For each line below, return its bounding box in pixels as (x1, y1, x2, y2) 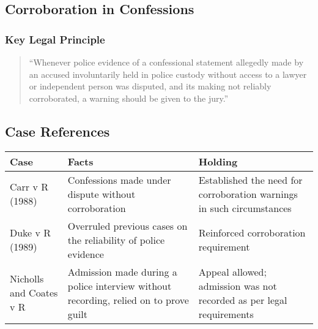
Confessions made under (67, 172, 171, 187)
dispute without (67, 186, 136, 201)
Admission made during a (67, 264, 177, 279)
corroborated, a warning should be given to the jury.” (29, 91, 229, 104)
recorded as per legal (198, 292, 287, 307)
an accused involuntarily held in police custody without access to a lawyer (29, 67, 307, 80)
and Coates (10, 286, 58, 300)
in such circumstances (198, 200, 292, 215)
